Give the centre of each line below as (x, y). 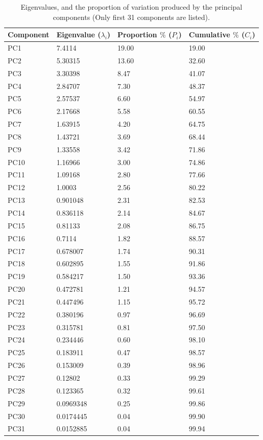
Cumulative (209, 34)
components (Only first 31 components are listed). (131, 17)
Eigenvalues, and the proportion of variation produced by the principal (131, 7)
